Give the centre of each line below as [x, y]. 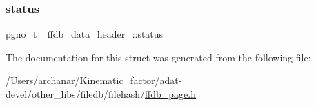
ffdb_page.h [170, 94]
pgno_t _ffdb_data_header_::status [85, 34]
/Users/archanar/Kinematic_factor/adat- [94, 80]
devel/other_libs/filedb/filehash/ [76, 94]
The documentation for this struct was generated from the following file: [158, 57]
